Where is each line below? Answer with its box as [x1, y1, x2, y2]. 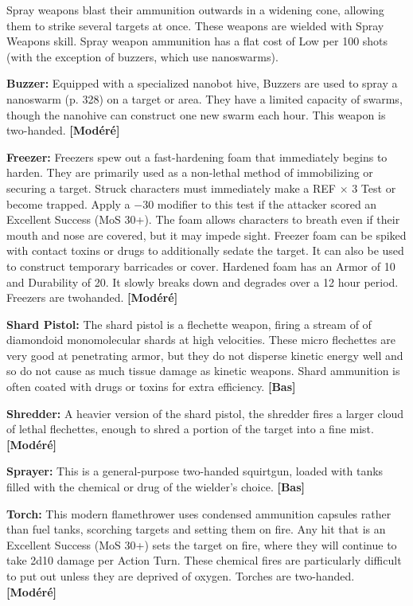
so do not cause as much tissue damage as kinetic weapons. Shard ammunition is [6, 362, 400, 379]
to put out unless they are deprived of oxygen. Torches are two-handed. [6, 568, 355, 584]
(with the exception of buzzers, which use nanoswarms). [6, 48, 279, 65]
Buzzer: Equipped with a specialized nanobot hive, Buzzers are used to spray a [6, 75, 398, 92]
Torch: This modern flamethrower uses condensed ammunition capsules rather [6, 505, 392, 522]
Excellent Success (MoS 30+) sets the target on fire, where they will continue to [6, 536, 397, 553]
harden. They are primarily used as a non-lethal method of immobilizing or [6, 164, 373, 181]
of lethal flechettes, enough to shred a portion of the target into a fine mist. [6, 420, 374, 437]
